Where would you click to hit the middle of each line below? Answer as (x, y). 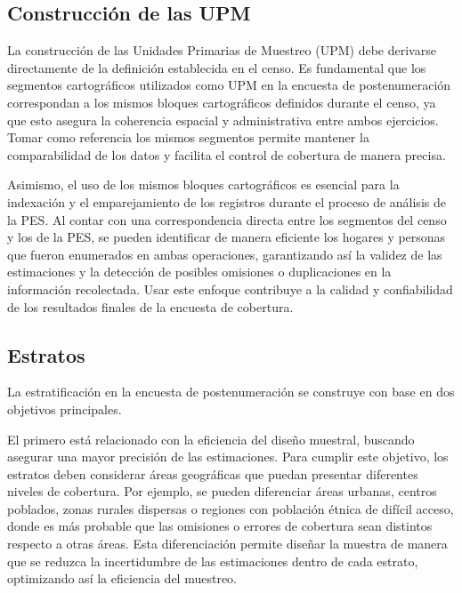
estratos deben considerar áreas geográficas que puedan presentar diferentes (213, 473)
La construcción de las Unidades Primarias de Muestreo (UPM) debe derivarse (222, 50)
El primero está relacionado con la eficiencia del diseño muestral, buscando (211, 439)
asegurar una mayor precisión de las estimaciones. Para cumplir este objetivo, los (228, 457)
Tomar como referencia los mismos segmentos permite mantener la (188, 137)
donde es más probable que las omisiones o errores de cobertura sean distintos (220, 526)
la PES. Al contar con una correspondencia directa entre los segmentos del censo (227, 219)
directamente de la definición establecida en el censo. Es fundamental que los (217, 67)
